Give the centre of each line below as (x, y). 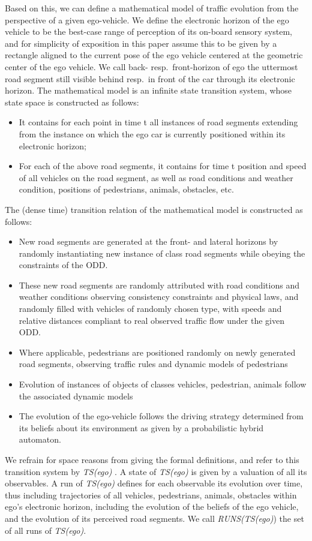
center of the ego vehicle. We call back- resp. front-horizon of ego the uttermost (151, 66)
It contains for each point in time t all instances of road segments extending (158, 122)
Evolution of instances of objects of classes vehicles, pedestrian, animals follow (163, 384)
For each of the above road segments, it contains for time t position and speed (163, 166)
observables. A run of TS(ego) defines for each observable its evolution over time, (154, 483)
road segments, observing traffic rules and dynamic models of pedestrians (153, 364)
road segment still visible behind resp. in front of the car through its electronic (150, 78)
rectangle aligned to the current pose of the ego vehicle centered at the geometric (154, 55)
